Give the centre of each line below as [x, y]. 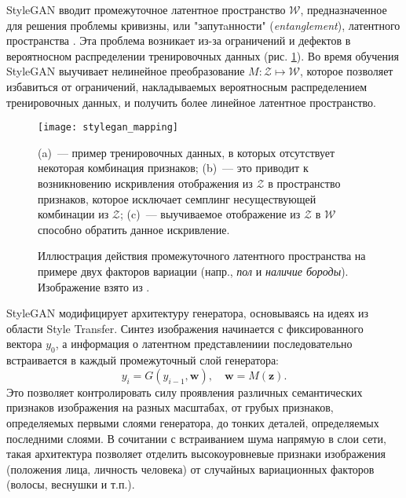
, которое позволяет [346, 71]
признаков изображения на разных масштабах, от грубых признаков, [170, 407]
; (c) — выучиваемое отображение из [210, 214]
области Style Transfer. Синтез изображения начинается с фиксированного [185, 328]
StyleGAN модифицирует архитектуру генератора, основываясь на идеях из [188, 313]
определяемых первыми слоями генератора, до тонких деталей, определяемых [193, 422]
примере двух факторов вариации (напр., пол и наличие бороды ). [193, 271]
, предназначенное [344, 9]
